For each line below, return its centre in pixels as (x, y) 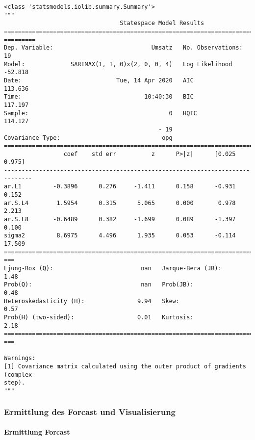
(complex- (20, 375)
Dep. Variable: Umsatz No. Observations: (123, 48)
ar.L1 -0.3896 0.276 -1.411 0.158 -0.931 (120, 187)
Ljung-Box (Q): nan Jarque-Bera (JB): (113, 268)
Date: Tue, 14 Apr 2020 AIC (99, 80)
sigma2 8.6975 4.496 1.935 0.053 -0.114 (120, 236)
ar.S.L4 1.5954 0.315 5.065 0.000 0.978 (120, 203)
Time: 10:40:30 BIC (99, 97)
